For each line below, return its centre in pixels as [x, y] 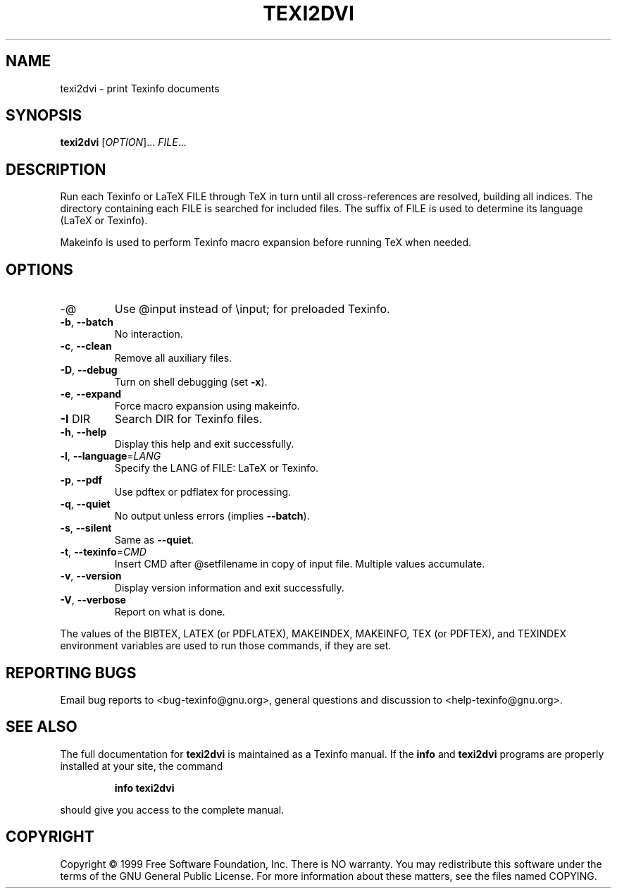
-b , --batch [87, 322]
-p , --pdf [81, 480]
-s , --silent [86, 528]
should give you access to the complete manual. [172, 809]
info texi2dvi [144, 788]
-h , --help [83, 432]
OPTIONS [39, 269]
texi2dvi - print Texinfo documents [140, 88]
